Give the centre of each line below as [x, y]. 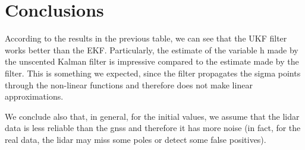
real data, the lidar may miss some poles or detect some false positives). [136, 139]
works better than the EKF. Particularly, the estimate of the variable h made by [152, 50]
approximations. [34, 96]
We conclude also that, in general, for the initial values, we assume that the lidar [152, 116]
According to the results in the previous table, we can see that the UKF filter [146, 38]
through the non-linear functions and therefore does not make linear [129, 84]
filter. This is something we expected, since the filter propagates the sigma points [153, 73]
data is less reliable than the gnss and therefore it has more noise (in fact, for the [153, 128]
